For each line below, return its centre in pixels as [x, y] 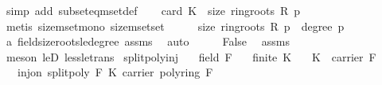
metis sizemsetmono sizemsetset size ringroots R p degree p [175, 26]
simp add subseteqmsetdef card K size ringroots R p [153, 10]
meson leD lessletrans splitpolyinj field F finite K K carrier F [191, 56]
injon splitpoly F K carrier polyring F [115, 72]
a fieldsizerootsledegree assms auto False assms [148, 41]
